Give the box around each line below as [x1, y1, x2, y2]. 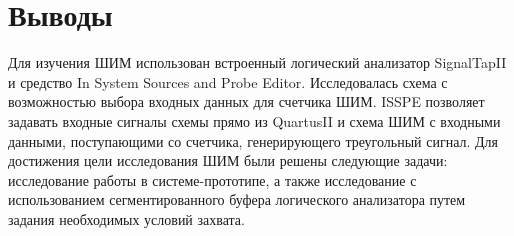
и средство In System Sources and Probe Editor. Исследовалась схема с [8, 71, 448, 92]
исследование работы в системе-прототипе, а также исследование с [8, 169, 417, 190]
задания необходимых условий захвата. [8, 208, 245, 229]
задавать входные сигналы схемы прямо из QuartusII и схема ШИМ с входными [8, 110, 501, 131]
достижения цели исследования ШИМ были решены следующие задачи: [8, 150, 448, 171]
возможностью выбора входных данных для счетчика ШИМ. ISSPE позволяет [8, 91, 485, 112]
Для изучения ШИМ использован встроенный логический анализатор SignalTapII [8, 52, 507, 73]
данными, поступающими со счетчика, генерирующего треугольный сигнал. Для [8, 130, 499, 151]
